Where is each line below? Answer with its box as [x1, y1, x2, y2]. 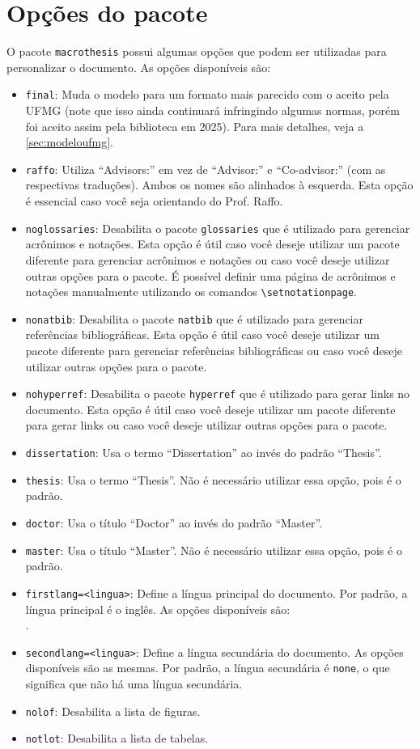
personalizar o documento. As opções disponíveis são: [6, 58, 271, 75]
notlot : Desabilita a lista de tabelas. [25, 730, 209, 747]
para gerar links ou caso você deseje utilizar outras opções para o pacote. [25, 417, 388, 434]
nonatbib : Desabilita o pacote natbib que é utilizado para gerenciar [25, 310, 363, 327]
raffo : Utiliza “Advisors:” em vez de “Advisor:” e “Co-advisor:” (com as [25, 160, 386, 177]
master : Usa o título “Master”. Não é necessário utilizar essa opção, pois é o [25, 541, 402, 558]
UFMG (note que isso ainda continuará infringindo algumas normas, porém [25, 102, 400, 119]
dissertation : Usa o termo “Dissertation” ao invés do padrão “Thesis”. [25, 444, 382, 461]
